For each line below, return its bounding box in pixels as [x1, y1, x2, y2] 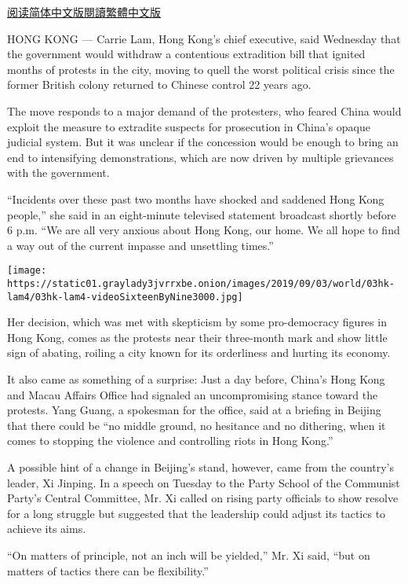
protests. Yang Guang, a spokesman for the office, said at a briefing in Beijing [7, 402, 381, 418]
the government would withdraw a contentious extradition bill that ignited [7, 46, 366, 62]
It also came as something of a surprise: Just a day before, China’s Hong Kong [7, 371, 385, 387]
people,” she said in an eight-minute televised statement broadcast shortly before [7, 206, 396, 222]
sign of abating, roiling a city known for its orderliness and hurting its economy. [7, 344, 391, 361]
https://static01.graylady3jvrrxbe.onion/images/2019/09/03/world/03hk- [7, 277, 395, 289]
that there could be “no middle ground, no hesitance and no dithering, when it [7, 417, 386, 433]
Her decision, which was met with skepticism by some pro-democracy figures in [7, 314, 387, 330]
